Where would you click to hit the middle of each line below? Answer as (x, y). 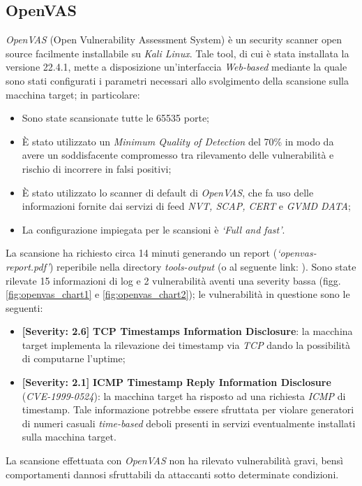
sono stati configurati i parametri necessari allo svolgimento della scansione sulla (177, 80)
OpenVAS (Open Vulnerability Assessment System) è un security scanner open (174, 40)
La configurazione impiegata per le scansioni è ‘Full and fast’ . (153, 229)
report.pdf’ (28, 266)
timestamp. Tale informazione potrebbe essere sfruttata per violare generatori (188, 409)
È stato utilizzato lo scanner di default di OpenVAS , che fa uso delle (168, 192)
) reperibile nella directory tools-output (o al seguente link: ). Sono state (203, 266)
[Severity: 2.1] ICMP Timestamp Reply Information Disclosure (176, 382)
